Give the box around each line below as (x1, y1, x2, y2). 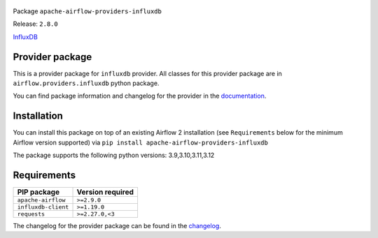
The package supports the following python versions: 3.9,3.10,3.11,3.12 (13, 151, 215, 160)
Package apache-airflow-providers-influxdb (13, 7, 162, 15)
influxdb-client (17, 203, 69, 211)
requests (17, 210, 45, 218)
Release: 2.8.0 (13, 20, 59, 28)
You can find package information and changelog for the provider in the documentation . (13, 91, 267, 101)
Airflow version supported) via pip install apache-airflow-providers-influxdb (13, 138, 269, 147)
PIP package (17, 187, 59, 197)
